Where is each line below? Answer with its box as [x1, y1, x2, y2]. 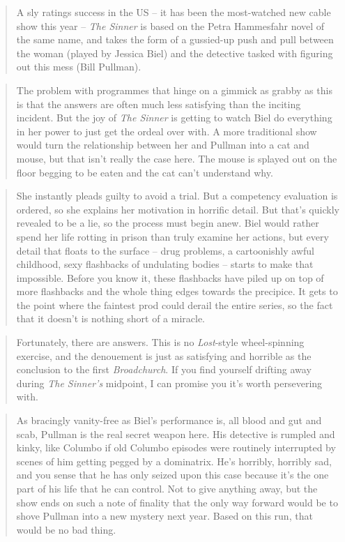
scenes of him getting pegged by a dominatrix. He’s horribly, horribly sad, [16, 453, 332, 468]
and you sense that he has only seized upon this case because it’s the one [16, 467, 329, 482]
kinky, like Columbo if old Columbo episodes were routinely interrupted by [16, 440, 336, 455]
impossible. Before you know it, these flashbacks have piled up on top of [16, 270, 324, 285]
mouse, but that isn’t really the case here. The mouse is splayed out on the [16, 151, 337, 165]
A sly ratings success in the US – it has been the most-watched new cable [16, 5, 331, 19]
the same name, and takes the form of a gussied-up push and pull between [16, 32, 334, 47]
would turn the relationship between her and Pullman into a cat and [16, 137, 309, 152]
